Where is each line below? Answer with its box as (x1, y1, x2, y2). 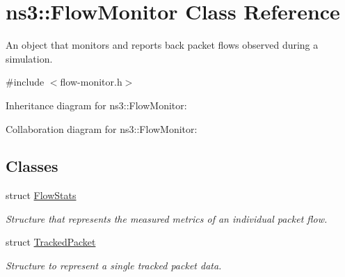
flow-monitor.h (60, 74, 122, 89)
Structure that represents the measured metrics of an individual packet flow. (6, 211, 328, 225)
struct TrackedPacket (6, 235, 96, 249)
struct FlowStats (6, 188, 77, 203)
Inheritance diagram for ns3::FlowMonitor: (6, 97, 187, 112)
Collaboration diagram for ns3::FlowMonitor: (6, 121, 198, 136)
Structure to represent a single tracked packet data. (6, 258, 222, 273)
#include (6, 74, 45, 89)
